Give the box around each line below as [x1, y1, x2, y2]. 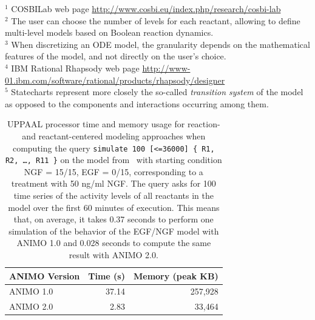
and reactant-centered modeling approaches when [22, 129, 206, 142]
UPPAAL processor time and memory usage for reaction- [7, 118, 220, 130]
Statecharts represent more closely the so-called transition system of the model [11, 85, 303, 98]
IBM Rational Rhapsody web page [11, 61, 140, 74]
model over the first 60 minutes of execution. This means [8, 201, 220, 213]
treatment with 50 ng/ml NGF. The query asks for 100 [11, 177, 216, 190]
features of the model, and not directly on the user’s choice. [5, 50, 226, 62]
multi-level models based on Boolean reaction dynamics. [5, 26, 214, 39]
